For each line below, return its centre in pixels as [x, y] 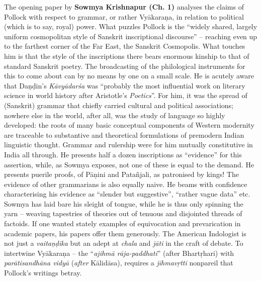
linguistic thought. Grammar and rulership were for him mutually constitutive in [128, 145]
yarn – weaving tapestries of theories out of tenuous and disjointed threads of [123, 213]
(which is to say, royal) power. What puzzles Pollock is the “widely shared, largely [131, 26]
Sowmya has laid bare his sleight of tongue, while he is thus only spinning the [124, 203]
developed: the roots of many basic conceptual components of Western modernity [129, 125]
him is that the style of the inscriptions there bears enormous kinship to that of [127, 56]
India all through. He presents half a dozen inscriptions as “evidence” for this [123, 154]
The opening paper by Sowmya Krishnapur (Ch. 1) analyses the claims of [124, 7]
